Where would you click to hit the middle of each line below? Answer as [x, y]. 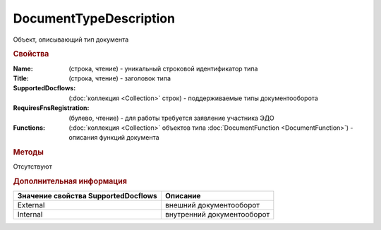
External [31, 205]
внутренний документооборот [217, 214]
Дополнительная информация [70, 181]
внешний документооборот [212, 205]
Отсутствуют [32, 167]
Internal [30, 214]
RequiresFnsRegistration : [51, 108]
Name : [23, 68]
